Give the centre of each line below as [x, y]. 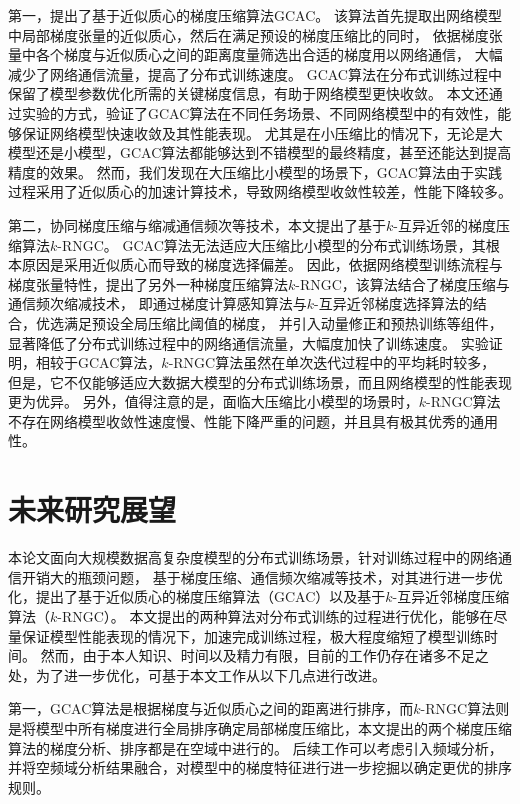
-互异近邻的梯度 [444, 224]
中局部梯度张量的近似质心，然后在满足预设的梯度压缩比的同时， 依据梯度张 [255, 34]
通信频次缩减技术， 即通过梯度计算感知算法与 [157, 303]
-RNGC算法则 [465, 708]
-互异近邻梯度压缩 [451, 596]
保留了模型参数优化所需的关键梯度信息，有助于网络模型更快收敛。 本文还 [248, 93]
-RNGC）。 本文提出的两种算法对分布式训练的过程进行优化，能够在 [275, 615]
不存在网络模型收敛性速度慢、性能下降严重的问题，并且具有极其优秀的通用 [253, 420]
